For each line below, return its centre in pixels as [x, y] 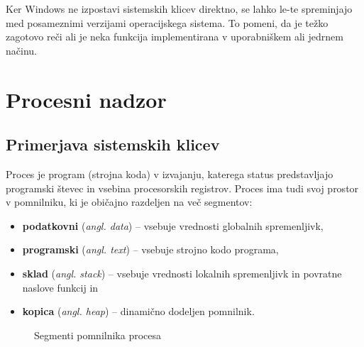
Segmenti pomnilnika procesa [98, 335]
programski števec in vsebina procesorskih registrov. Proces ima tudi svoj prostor [182, 188]
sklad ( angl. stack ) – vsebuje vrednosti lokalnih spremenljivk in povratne [182, 273]
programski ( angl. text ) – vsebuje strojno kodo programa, [150, 249]
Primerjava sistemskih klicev [113, 144]
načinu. [21, 50]
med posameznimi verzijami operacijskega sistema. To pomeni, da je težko [167, 22]
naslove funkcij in [60, 287]
